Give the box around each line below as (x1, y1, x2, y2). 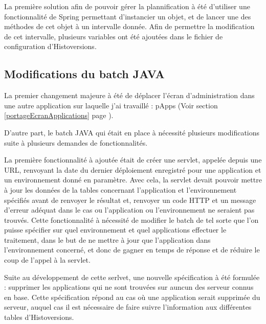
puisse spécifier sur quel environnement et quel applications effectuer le (4, 224, 227, 235)
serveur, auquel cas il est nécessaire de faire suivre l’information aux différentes (4, 302, 252, 312)
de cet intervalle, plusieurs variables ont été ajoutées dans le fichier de (4, 31, 223, 41)
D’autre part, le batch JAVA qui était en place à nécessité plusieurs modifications (4, 127, 260, 137)
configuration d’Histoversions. (4, 41, 97, 52)
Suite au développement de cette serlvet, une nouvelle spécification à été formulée (4, 271, 260, 282)
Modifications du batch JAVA (4, 66, 165, 82)
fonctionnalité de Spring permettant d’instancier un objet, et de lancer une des (4, 11, 251, 21)
